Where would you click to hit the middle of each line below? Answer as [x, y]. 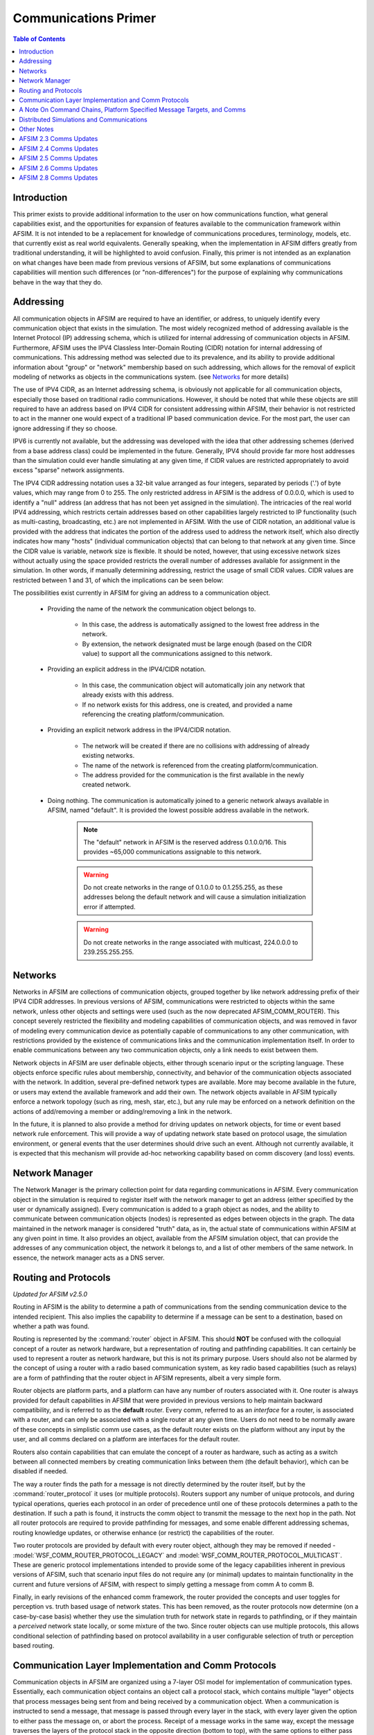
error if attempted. [109, 906]
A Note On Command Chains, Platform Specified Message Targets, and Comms [132, 110]
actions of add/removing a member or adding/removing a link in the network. [123, 1111]
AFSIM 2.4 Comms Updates [59, 149]
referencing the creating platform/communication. [153, 714]
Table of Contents [39, 39]
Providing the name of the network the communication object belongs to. [152, 609]
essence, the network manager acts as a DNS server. [89, 1258]
